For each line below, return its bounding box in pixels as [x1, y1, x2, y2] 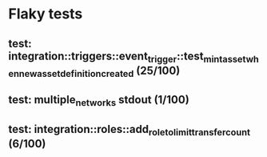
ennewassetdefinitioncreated [8, 67, 134, 79]
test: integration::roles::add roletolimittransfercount [8, 122, 250, 139]
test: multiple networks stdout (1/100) [8, 93, 189, 109]
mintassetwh [203, 53, 260, 65]
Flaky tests [8, 5, 83, 23]
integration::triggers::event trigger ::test [8, 49, 204, 65]
